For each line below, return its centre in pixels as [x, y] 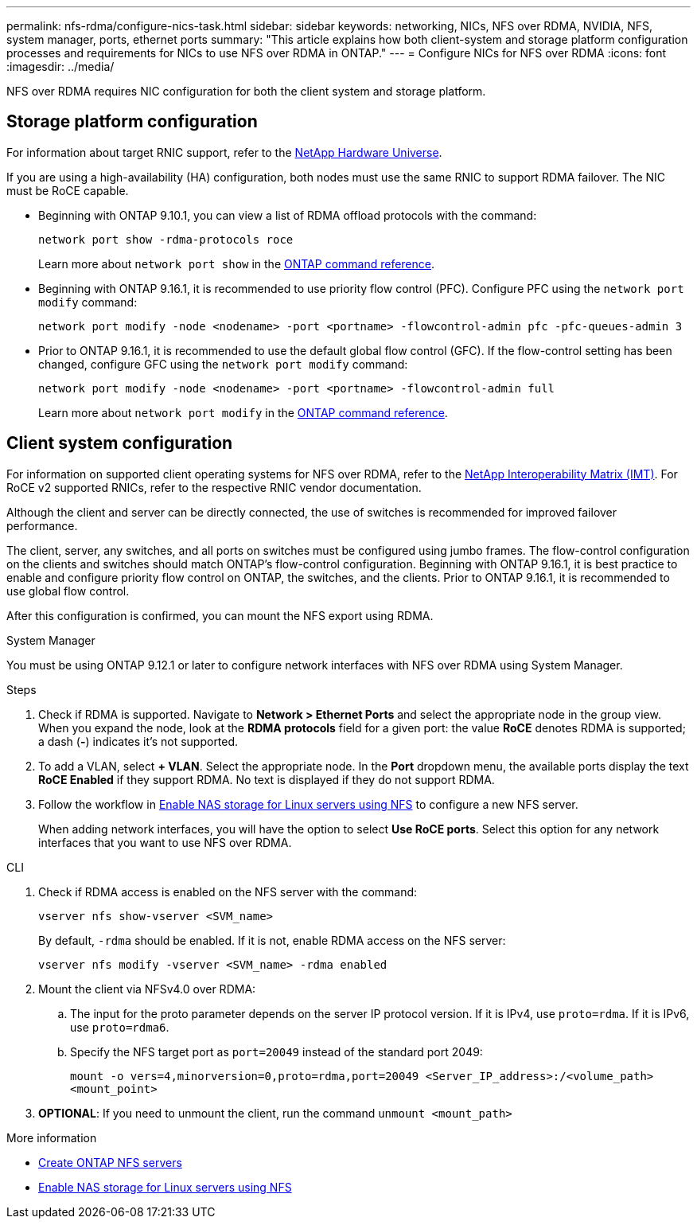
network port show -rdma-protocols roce [166, 239]
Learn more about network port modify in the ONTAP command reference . [243, 412]
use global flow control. [68, 591]
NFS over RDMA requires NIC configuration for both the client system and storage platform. [246, 91]
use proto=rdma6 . [120, 1027]
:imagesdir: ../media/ [60, 66]
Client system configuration [120, 443]
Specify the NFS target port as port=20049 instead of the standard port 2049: [276, 1051]
